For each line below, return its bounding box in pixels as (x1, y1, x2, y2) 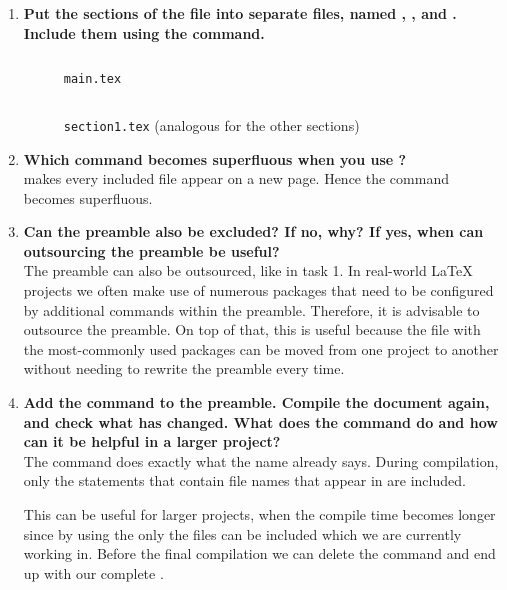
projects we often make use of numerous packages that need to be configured (23, 280, 494, 301)
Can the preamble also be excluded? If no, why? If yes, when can (23, 221, 484, 242)
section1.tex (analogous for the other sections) (63, 114, 360, 135)
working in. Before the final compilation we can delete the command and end (23, 543, 496, 564)
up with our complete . (23, 562, 164, 583)
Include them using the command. (23, 22, 265, 43)
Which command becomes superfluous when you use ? (23, 148, 407, 169)
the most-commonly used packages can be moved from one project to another (23, 338, 499, 359)
